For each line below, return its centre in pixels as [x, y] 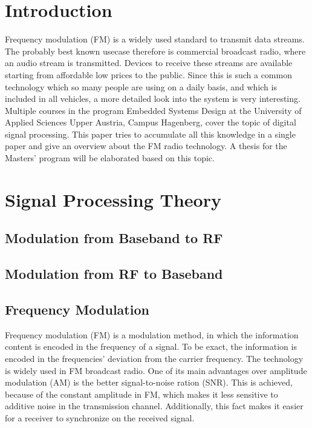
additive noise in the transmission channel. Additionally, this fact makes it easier [154, 406]
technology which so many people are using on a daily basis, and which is [141, 86]
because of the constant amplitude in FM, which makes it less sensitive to [141, 394]
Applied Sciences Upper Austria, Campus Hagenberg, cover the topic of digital [151, 122]
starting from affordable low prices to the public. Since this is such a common [148, 74]
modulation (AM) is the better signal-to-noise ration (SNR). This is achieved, [149, 382]
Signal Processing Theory [113, 199]
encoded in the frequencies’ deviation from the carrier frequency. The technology [154, 358]
